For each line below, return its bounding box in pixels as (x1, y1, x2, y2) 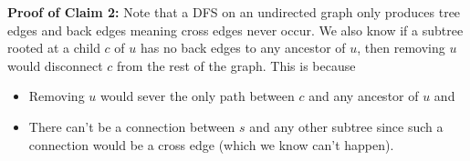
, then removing (357, 38, 445, 57)
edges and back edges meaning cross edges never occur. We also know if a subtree (7, 20, 464, 39)
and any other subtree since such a (249, 116, 444, 136)
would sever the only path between (100, 86, 295, 106)
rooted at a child (7, 38, 100, 57)
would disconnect (7, 55, 103, 75)
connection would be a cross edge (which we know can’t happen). (28, 135, 394, 154)
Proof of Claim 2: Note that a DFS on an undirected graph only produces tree (7, 3, 461, 21)
